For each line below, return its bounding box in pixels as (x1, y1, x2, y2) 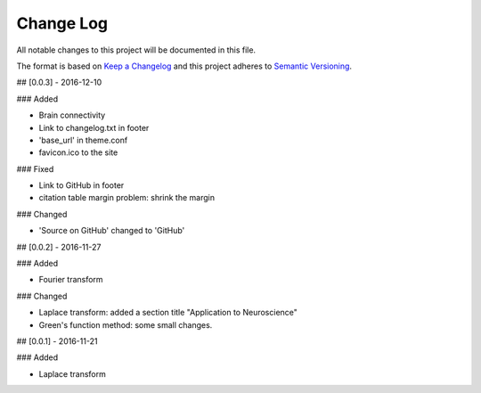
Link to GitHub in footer (38, 180, 125, 191)
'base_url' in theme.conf (38, 135, 128, 145)
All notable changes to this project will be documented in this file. (16, 45, 257, 55)
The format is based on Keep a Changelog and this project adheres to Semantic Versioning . (16, 61, 352, 71)
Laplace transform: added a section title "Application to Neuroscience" (38, 307, 298, 318)
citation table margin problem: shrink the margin (38, 192, 216, 203)
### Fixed (16, 163, 54, 174)
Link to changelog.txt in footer (38, 122, 150, 133)
